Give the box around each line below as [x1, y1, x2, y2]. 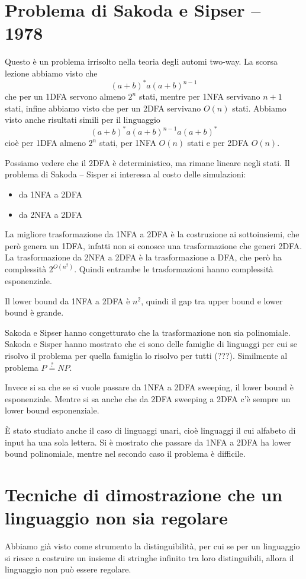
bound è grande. [5, 306, 64, 319]
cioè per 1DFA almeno [5, 136, 86, 149]
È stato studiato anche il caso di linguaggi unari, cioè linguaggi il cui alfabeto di [5, 424, 296, 436]
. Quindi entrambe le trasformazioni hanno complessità [74, 263, 273, 275]
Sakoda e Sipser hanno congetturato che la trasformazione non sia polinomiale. [5, 326, 291, 338]
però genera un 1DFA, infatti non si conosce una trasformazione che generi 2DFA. [5, 239, 302, 252]
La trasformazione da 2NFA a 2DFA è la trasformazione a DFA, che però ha [5, 251, 282, 263]
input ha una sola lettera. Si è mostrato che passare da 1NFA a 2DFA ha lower [5, 435, 291, 448]
